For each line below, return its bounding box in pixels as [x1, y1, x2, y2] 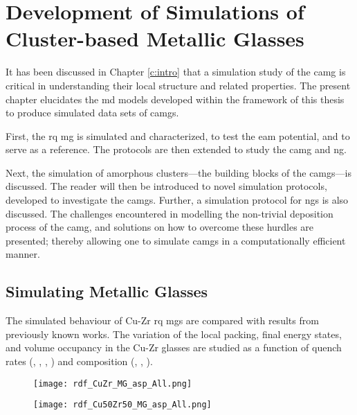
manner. [6, 247, 40, 261]
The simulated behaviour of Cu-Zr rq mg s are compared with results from [6, 313, 319, 328]
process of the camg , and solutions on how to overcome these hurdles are [6, 220, 314, 234]
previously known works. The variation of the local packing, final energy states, [6, 326, 342, 341]
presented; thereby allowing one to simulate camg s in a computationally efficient [6, 233, 346, 247]
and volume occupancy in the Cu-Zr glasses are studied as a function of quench [6, 340, 342, 355]
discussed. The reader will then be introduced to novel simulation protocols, [6, 179, 327, 193]
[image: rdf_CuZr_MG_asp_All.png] [33, 378, 192, 389]
